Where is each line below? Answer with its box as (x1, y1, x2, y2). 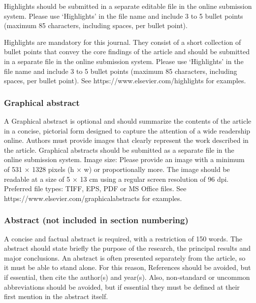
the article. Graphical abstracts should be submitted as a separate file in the (4, 144, 234, 155)
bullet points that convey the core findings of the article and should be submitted (4, 46, 250, 57)
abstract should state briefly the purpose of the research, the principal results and (4, 243, 251, 253)
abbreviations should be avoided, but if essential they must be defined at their (4, 281, 240, 292)
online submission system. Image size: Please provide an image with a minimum (4, 154, 245, 165)
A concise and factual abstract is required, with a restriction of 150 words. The (4, 233, 242, 243)
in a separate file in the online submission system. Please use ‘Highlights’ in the (4, 56, 244, 66)
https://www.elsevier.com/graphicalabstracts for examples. (4, 193, 182, 203)
